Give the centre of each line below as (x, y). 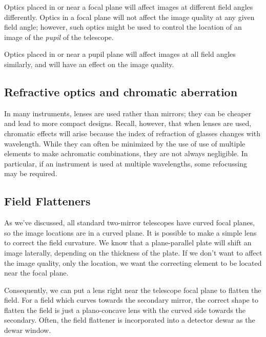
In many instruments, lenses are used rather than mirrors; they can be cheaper (128, 113)
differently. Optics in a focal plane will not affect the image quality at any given (129, 17)
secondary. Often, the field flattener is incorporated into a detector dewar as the (130, 320)
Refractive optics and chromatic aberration (121, 91)
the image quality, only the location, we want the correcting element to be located (133, 262)
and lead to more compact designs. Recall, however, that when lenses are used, (128, 123)
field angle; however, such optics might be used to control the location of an (123, 27)
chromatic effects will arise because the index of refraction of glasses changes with (132, 133)
